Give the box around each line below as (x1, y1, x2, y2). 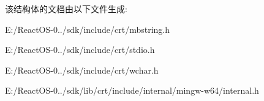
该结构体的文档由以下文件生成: (5, 2, 127, 15)
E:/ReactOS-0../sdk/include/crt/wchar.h (5, 63, 159, 76)
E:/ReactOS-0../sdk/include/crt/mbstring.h (5, 23, 170, 35)
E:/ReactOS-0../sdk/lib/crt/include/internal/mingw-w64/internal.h (5, 84, 259, 97)
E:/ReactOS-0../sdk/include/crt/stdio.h (5, 43, 155, 56)
